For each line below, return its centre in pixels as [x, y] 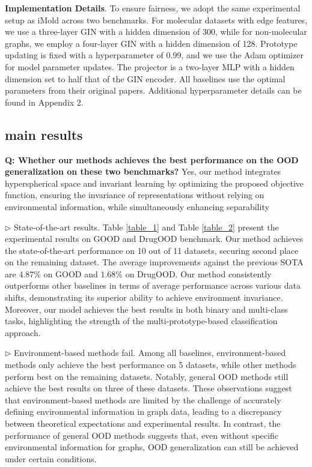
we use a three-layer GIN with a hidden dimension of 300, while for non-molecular [156, 32]
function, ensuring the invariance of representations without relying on [135, 195]
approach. [23, 332]
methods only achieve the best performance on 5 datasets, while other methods [151, 365]
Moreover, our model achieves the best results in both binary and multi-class [146, 309]
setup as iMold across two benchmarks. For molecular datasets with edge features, [156, 20]
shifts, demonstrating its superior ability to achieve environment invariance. [144, 297]
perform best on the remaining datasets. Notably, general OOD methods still [147, 376]
